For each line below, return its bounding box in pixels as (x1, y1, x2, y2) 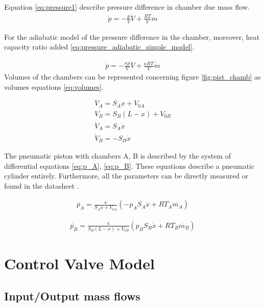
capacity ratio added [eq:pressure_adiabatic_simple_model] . (4, 41, 195, 52)
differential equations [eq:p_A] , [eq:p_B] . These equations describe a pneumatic (4, 160, 255, 171)
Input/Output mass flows (4, 288, 140, 303)
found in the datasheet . (4, 180, 79, 191)
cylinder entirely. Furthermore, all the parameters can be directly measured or (4, 170, 249, 181)
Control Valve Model (4, 253, 155, 274)
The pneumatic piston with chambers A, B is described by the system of (4, 150, 231, 161)
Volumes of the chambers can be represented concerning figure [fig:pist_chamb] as (4, 71, 261, 82)
